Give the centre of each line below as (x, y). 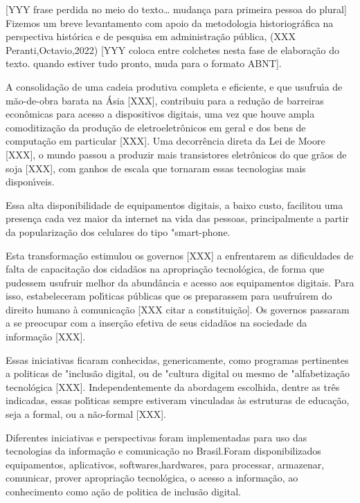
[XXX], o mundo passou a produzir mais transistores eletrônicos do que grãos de (176, 154)
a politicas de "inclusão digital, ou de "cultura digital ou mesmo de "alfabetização (178, 373)
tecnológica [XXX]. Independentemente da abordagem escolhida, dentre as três (173, 386)
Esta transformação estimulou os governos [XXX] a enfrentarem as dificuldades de (180, 255)
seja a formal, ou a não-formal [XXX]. (86, 414)
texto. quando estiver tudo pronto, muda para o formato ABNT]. (144, 63)
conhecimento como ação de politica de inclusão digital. (123, 491)
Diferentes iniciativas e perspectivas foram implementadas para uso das (156, 437)
